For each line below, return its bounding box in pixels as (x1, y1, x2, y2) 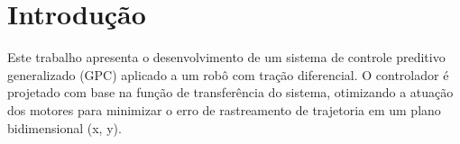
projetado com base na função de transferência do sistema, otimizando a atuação (7, 83, 454, 102)
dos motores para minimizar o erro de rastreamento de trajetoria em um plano (7, 100, 441, 119)
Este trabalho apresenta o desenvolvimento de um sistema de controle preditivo (7, 48, 446, 67)
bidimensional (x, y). (7, 118, 122, 137)
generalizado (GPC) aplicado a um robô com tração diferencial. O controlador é (7, 65, 449, 84)
